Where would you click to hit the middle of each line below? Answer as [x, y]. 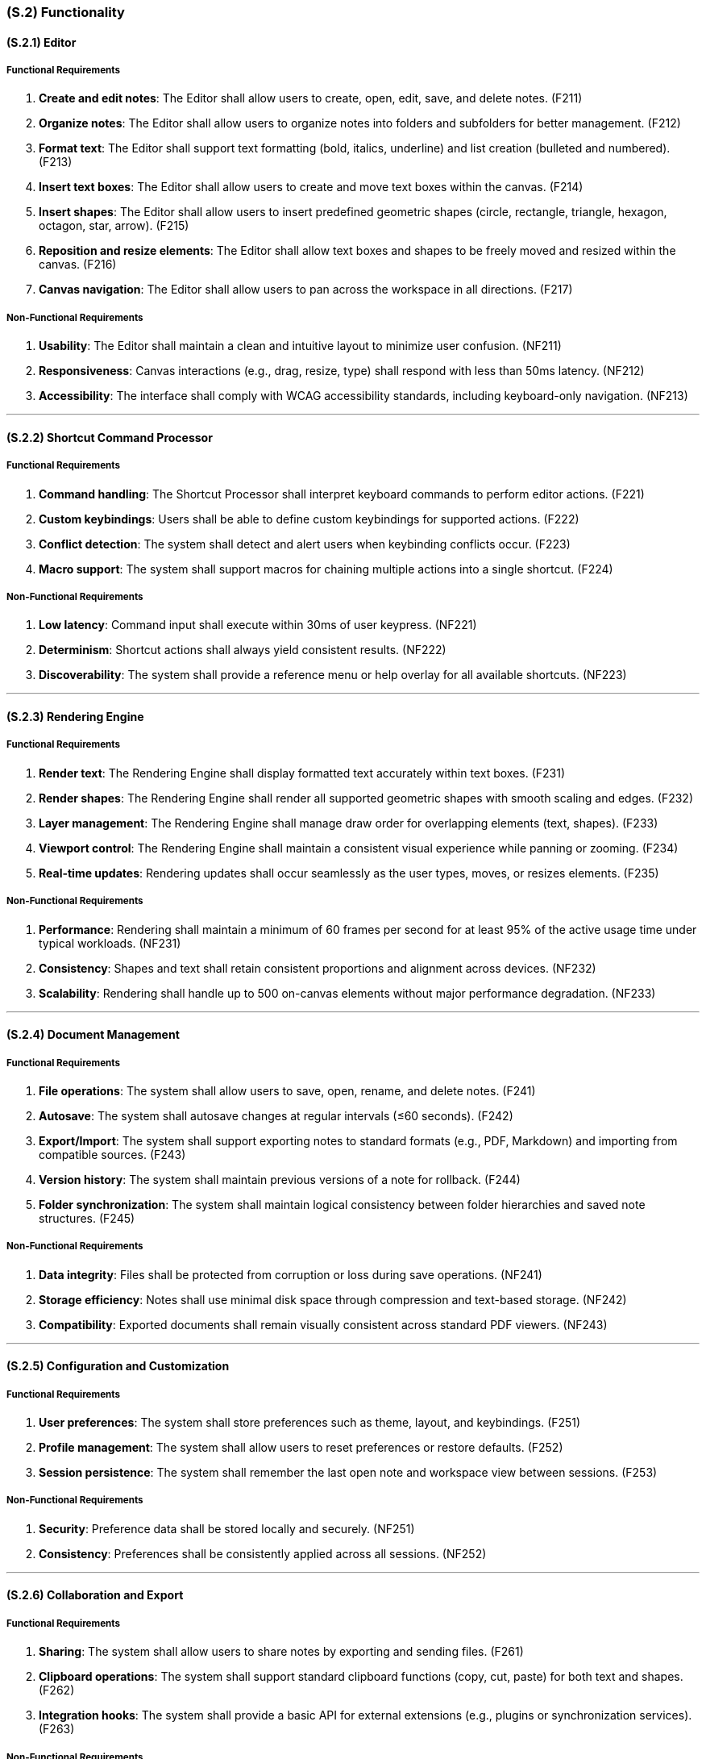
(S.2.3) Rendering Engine [75, 716]
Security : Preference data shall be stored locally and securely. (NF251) [227, 1528]
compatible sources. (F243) [112, 1154]
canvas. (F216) [78, 265]
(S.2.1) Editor [42, 42]
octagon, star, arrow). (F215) [114, 226]
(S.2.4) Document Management [93, 1035]
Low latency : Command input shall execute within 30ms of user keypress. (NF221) [258, 625]
